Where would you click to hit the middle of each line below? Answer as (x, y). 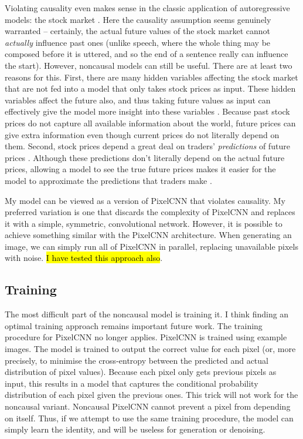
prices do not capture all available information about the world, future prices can (150, 123)
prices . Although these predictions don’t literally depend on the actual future (145, 157)
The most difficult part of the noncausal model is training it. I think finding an (147, 314)
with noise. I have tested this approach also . (84, 258)
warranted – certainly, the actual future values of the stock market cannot (138, 31)
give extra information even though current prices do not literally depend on (142, 134)
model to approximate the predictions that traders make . (108, 180)
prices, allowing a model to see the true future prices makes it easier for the (140, 169)
